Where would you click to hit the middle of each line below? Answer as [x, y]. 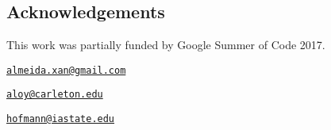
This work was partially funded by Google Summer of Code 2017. [166, 45]
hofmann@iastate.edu [61, 119]
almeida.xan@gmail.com [66, 70]
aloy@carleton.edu [55, 95]
